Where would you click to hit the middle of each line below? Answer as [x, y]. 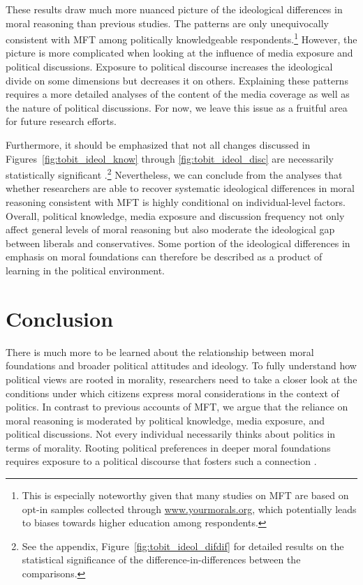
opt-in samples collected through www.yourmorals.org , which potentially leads [189, 509]
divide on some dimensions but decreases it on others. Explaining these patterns [177, 80]
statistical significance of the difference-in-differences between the [161, 560]
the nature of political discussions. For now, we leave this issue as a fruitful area [177, 107]
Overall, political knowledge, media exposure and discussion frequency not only [175, 215]
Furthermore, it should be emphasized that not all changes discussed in [158, 145]
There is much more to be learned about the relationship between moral [160, 351]
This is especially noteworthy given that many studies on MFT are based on [185, 495]
